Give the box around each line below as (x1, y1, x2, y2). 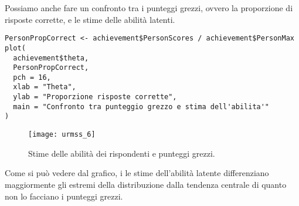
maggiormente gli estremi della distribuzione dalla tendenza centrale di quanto (5, 178, 287, 190)
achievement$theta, (13, 53, 89, 62)
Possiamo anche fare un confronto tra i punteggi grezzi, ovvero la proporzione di (5, 2, 293, 13)
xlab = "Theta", (13, 83, 76, 92)
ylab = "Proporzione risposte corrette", (13, 93, 177, 102)
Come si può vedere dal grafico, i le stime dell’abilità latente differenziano (5, 167, 269, 179)
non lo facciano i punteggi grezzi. (5, 190, 123, 202)
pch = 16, (13, 73, 51, 82)
